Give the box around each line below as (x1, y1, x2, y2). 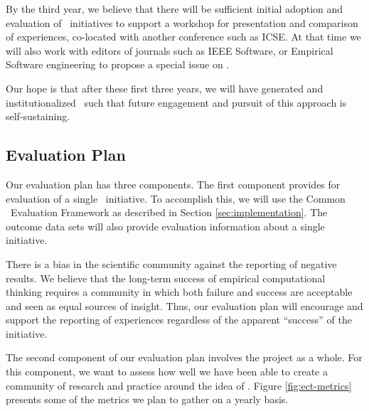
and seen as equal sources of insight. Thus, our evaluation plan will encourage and (6, 298, 363, 313)
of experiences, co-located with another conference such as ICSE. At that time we (6, 29, 361, 44)
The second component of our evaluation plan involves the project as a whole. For (6, 350, 363, 365)
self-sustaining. (6, 109, 70, 124)
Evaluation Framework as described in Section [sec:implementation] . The (10, 205, 328, 220)
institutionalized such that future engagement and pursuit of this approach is (6, 95, 347, 110)
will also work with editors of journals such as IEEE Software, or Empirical (6, 43, 333, 58)
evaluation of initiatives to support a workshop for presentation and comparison (6, 15, 358, 30)
